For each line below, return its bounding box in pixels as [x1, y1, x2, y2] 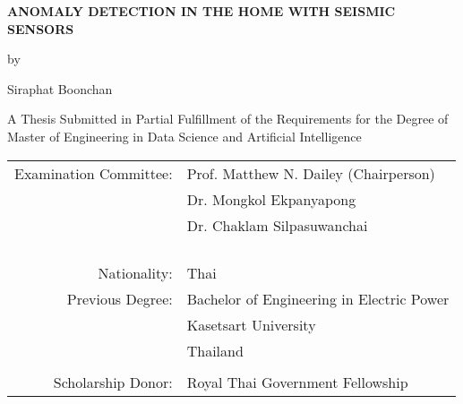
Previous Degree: [66, 288, 173, 309]
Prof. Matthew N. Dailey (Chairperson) [186, 162, 435, 184]
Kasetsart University [186, 314, 316, 335]
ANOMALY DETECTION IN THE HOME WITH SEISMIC [7, 2, 396, 20]
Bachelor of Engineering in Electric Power [186, 288, 450, 309]
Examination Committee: [14, 162, 173, 184]
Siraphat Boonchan [7, 79, 113, 98]
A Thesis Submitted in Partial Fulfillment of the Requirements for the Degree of [7, 109, 449, 128]
